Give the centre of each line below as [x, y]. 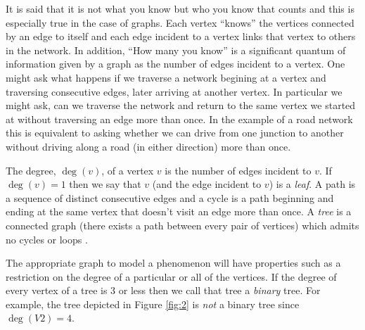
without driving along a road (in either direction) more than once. [148, 146]
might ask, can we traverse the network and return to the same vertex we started [181, 105]
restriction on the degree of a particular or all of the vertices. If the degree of [171, 276]
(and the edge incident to [207, 184]
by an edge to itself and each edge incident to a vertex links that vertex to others [181, 36]
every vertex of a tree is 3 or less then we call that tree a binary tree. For [163, 290]
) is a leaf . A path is [312, 184]
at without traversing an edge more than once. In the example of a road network [179, 119]
